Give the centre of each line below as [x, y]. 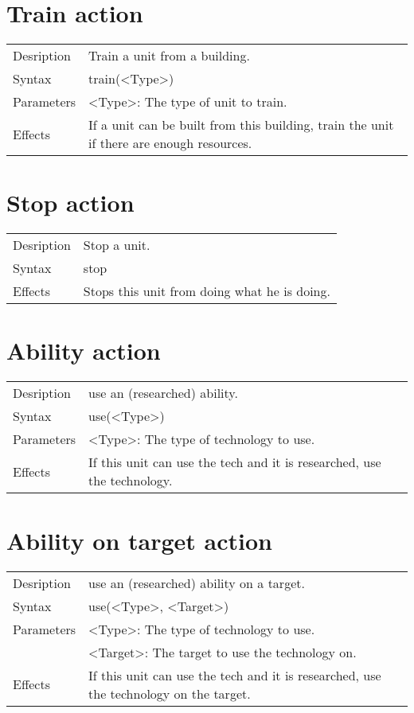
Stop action [70, 203]
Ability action [84, 351]
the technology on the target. [170, 693]
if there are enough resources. [170, 143]
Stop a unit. [117, 245]
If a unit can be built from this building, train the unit [241, 125]
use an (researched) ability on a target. [197, 582]
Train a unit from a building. [169, 56]
